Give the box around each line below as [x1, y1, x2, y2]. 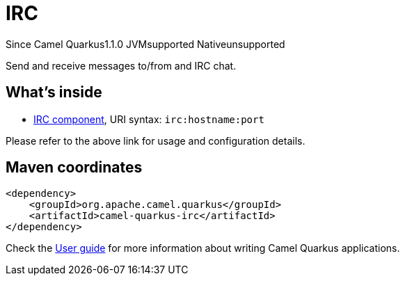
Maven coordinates [6, 159, 143, 177]
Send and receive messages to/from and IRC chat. [6, 59, 237, 72]
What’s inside [6, 83, 102, 102]
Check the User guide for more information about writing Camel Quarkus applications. [6, 242, 400, 255]
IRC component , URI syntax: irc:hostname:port [33, 113, 264, 125]
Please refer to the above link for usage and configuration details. [6, 134, 305, 147]
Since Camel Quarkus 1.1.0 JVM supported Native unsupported [6, 38, 285, 50]
